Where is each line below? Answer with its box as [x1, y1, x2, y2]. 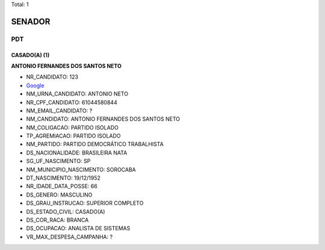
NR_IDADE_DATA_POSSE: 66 [26, 183, 97, 190]
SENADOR [11, 16, 51, 26]
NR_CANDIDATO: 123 [26, 73, 78, 81]
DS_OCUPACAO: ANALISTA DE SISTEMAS [26, 225, 131, 232]
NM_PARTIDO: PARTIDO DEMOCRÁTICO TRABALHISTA [26, 141, 164, 148]
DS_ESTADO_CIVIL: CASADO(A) [26, 208, 105, 215]
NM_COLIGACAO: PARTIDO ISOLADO [26, 124, 119, 131]
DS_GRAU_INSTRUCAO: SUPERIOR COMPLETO [26, 200, 144, 207]
